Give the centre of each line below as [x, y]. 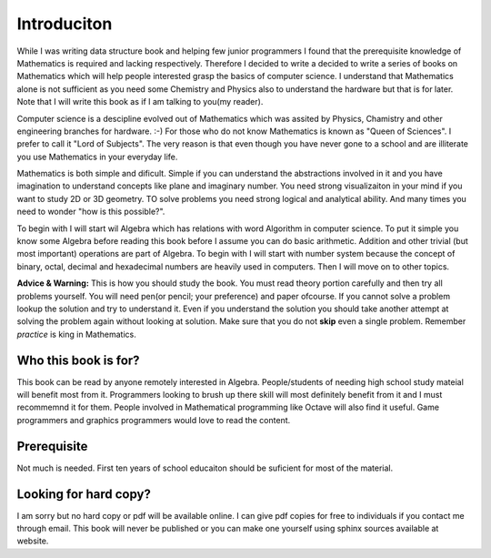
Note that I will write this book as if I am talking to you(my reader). [140, 102]
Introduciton [65, 24]
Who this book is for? [78, 360]
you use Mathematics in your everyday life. [97, 157]
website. [33, 541]
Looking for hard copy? [84, 494]
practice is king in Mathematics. [76, 334]
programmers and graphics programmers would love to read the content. [154, 420]
